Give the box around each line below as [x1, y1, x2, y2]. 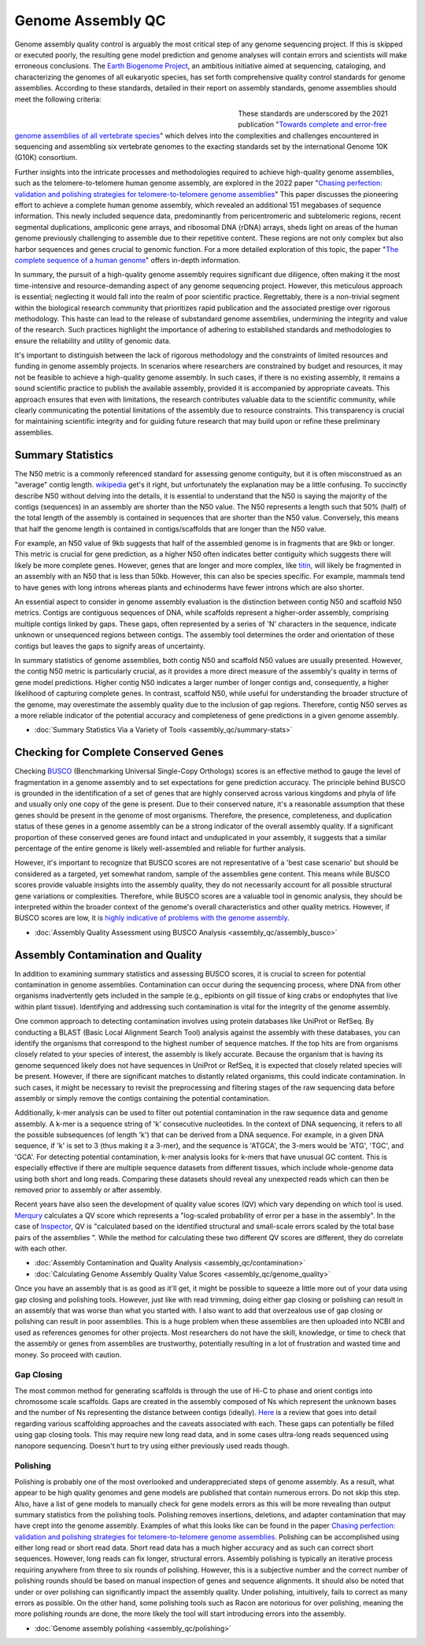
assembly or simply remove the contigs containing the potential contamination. [14, 1093, 271, 1102]
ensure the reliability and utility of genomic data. [14, 335, 172, 346]
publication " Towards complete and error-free [238, 120, 387, 129]
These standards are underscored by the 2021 [238, 109, 389, 118]
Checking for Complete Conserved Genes [14, 746, 224, 759]
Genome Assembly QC [14, 12, 166, 29]
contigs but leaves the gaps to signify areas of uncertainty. [14, 641, 205, 650]
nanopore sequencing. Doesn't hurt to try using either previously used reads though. [14, 1441, 290, 1450]
